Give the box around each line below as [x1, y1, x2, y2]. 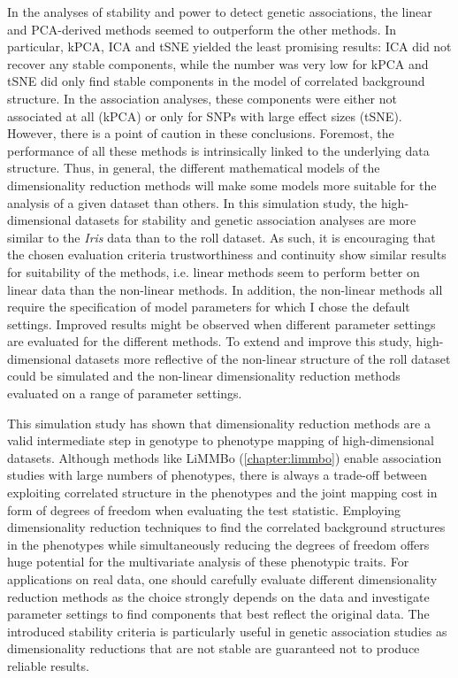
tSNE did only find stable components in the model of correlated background [7, 72, 425, 90]
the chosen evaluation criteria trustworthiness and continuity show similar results [7, 245, 447, 264]
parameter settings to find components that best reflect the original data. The [7, 605, 430, 623]
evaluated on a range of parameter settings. [7, 384, 242, 403]
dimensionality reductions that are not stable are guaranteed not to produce [7, 639, 420, 658]
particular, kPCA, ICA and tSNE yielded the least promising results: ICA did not [7, 37, 452, 56]
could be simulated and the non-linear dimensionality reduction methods [7, 366, 401, 385]
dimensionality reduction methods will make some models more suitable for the [7, 175, 437, 194]
